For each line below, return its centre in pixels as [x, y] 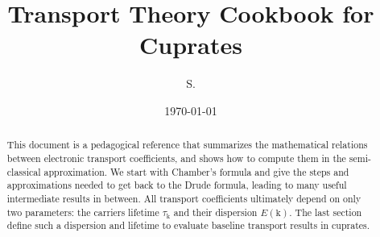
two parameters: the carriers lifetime [83, 212]
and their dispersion [215, 212]
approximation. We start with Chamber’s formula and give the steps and [196, 171]
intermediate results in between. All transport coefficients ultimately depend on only [184, 198]
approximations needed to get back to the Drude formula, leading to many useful [177, 185]
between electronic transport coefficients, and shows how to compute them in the [176, 158]
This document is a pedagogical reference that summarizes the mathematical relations [187, 145]
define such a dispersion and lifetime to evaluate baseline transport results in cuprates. [188, 225]
